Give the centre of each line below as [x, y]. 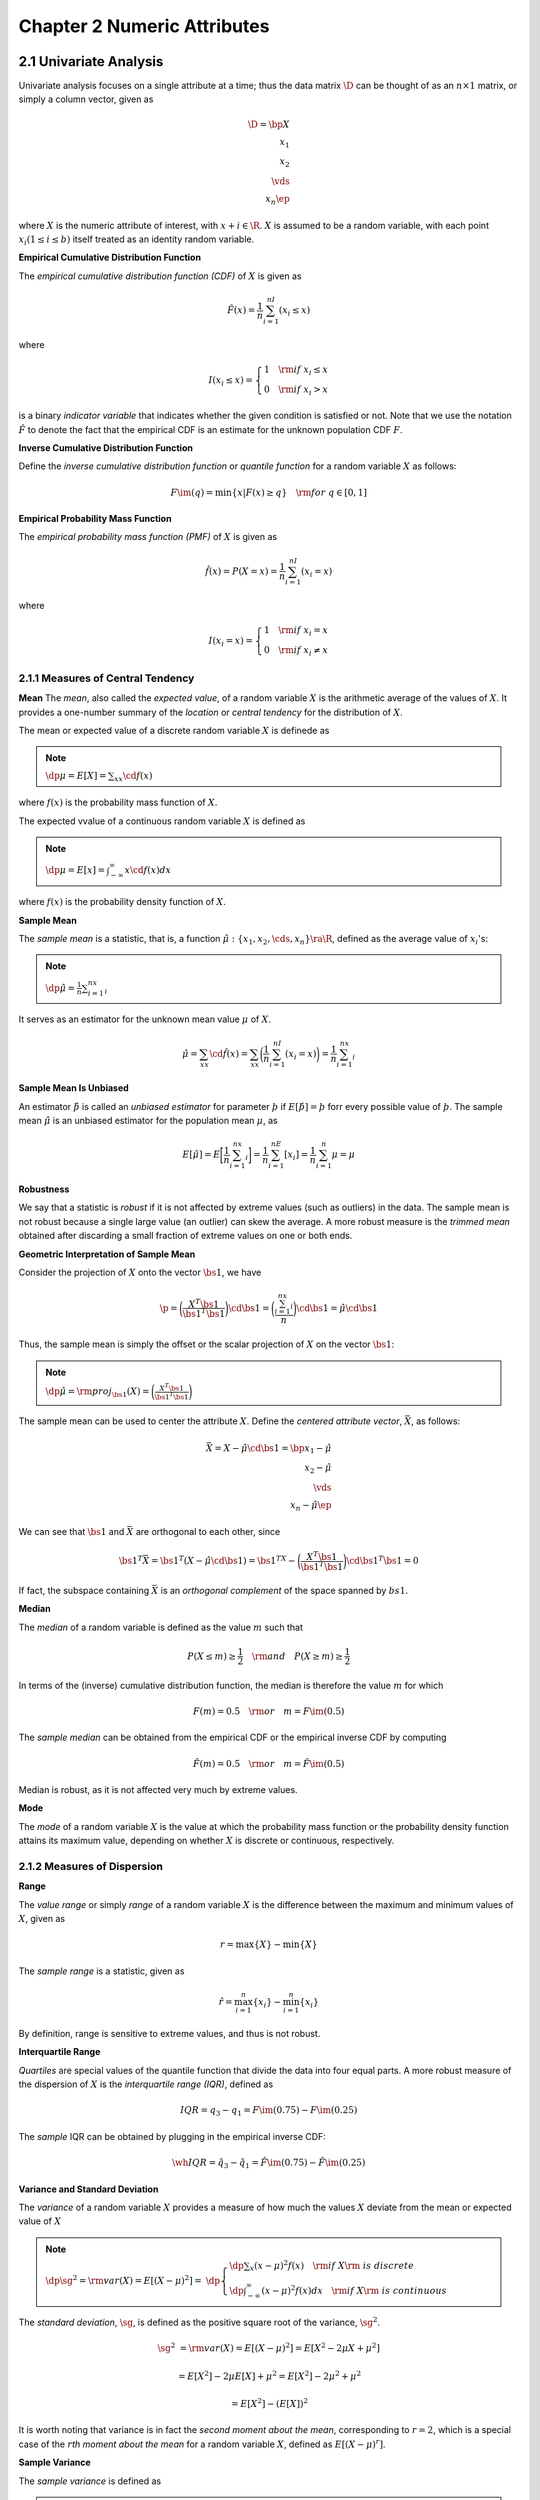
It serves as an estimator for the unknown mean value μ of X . [145, 1019]
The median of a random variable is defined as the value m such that [161, 1627]
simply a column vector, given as [86, 99]
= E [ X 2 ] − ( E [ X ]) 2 [270, 2403]
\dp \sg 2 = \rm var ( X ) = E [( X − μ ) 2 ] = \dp [133, 2280]
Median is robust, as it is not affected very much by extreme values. [158, 1789]
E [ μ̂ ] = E [201, 1154]
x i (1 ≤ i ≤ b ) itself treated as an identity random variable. [136, 240]
